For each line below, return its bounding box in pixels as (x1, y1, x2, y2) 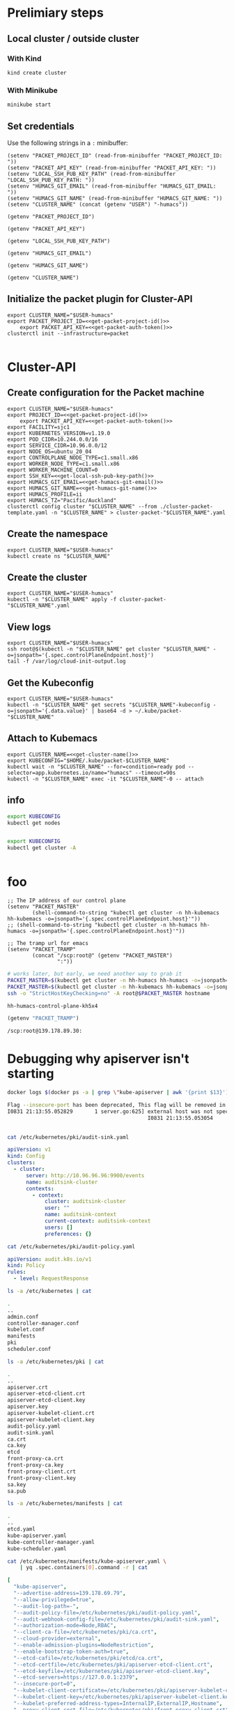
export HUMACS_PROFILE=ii (7, 490, 82, 498)
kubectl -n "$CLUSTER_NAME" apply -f (7, 596, 117, 603)
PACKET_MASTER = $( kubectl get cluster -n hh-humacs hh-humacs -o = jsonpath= (7, 976, 229, 984)
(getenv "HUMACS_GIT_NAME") (7, 262, 89, 269)
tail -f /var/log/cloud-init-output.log (7, 658, 127, 665)
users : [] (44, 1224, 73, 1231)
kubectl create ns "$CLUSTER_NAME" (7, 552, 111, 559)
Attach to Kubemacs (7, 732, 97, 744)
